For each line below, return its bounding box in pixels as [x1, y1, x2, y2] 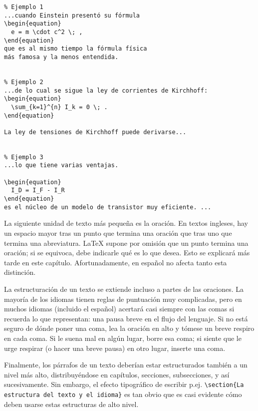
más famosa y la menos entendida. [4, 53, 119, 61]
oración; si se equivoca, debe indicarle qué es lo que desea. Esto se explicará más [4, 247, 250, 258]
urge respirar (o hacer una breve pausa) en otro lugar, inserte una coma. [4, 342, 226, 353]
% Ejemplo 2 [4, 78, 43, 86]
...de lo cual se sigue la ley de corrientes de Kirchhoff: [4, 87, 208, 94]
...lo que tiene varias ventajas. [4, 162, 119, 169]
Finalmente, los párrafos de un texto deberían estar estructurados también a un [4, 359, 248, 370]
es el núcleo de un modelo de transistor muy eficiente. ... [4, 203, 212, 211]
